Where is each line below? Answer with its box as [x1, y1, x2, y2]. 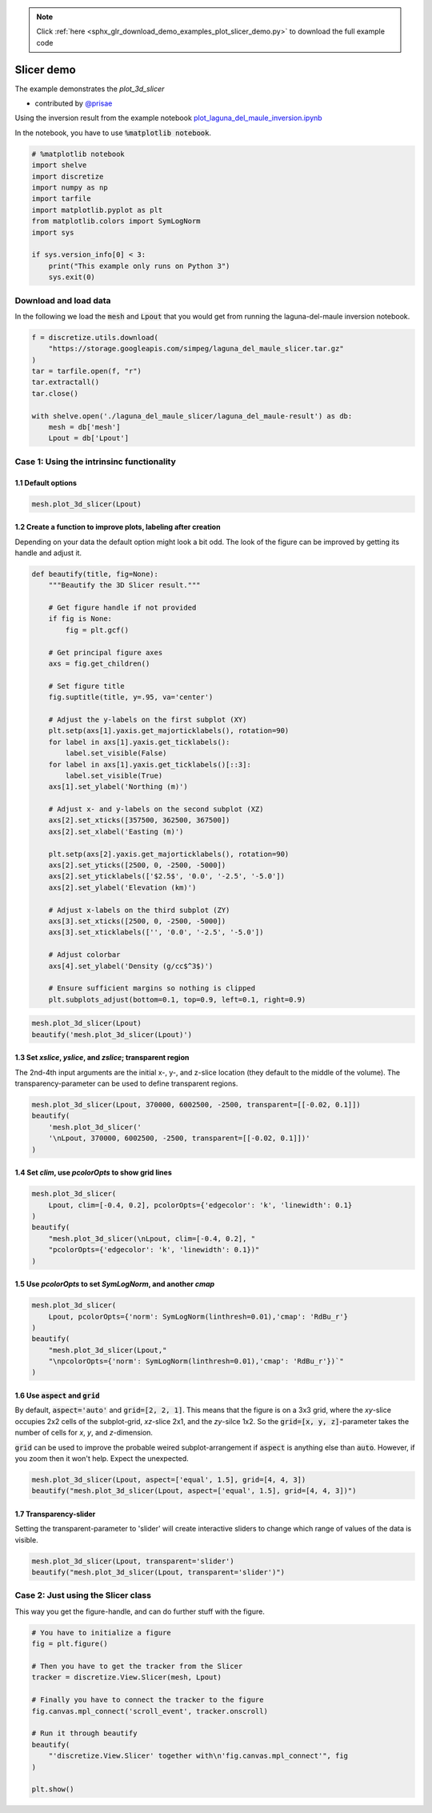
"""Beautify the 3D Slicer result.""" [48, 581, 201, 590]
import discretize [31, 172, 104, 181]
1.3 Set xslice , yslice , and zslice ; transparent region [14, 1053, 190, 1063]
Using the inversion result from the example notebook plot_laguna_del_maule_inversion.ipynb [14, 113, 323, 123]
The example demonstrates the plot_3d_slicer [14, 84, 165, 94]
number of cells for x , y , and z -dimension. [14, 1428, 154, 1438]
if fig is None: [48, 614, 112, 623]
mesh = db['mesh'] [48, 422, 121, 431]
